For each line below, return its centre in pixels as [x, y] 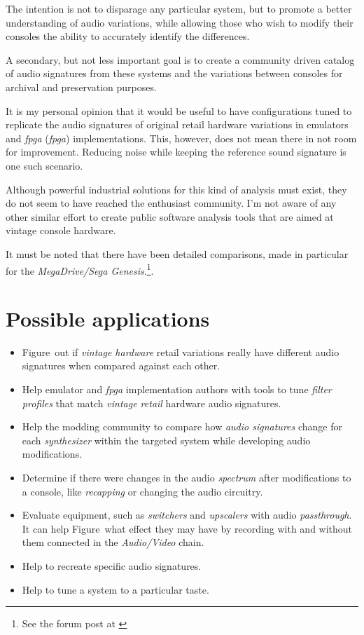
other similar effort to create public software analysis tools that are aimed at [170, 216]
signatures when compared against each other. [121, 366]
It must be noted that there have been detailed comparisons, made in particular [177, 253]
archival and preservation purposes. [81, 87]
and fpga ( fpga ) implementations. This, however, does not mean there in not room [181, 138]
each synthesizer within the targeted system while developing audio [166, 440]
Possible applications [108, 318]
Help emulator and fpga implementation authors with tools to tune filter [177, 389]
